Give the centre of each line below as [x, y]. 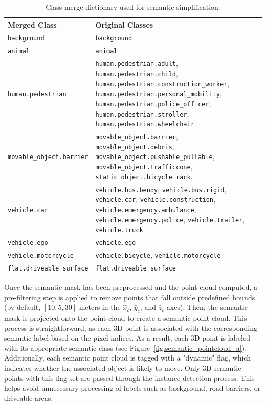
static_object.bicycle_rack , [144, 176]
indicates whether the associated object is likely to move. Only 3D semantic [123, 368]
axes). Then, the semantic [207, 307]
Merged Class [32, 24]
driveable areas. [29, 398]
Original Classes [124, 24]
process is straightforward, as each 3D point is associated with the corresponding [131, 328]
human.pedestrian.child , [137, 73]
